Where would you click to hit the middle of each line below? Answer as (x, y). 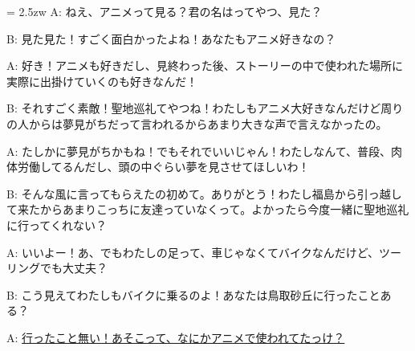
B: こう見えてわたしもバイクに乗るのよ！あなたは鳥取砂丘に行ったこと (193, 294)
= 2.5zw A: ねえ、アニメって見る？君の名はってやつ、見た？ (165, 11)
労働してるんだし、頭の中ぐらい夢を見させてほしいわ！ (163, 167)
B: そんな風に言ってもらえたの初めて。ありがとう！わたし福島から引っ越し (204, 193)
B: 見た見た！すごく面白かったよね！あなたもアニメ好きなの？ (171, 38)
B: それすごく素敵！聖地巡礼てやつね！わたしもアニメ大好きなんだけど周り (205, 108)
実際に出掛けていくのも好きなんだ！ (102, 81)
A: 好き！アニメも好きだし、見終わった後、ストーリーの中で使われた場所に (205, 65)
